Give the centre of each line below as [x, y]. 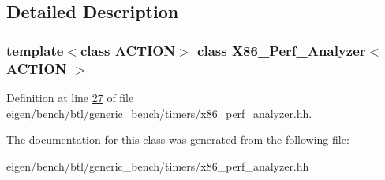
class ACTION [128, 50]
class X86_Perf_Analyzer [282, 50]
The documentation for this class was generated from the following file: [178, 140]
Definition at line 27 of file [70, 97]
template [35, 50]
